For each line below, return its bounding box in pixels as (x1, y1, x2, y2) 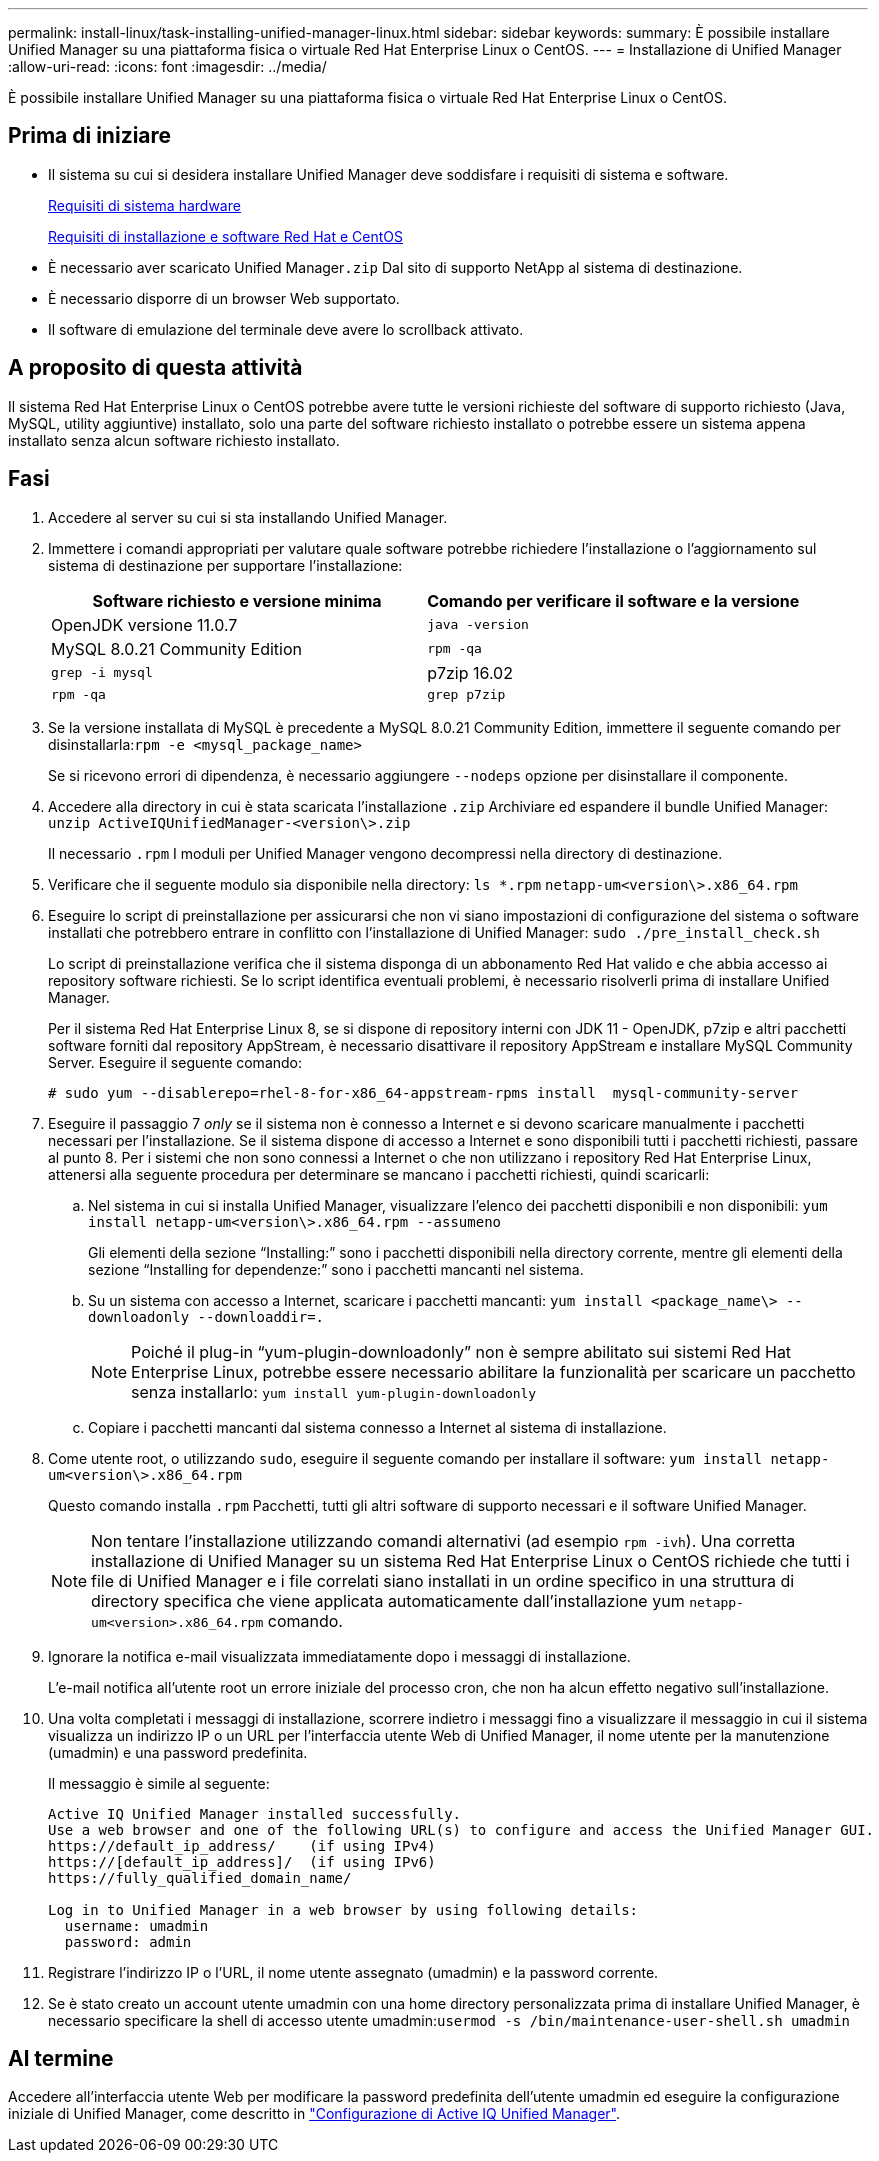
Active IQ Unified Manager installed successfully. (48, 1805, 462, 1822)
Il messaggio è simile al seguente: (48, 1774, 270, 1792)
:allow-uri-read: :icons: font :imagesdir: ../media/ (8, 58, 327, 75)
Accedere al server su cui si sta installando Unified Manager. (48, 508, 448, 526)
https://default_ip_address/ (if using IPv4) (48, 1837, 436, 1854)
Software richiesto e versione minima (92, 590, 382, 611)
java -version (427, 617, 529, 633)
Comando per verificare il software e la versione (427, 590, 800, 611)
